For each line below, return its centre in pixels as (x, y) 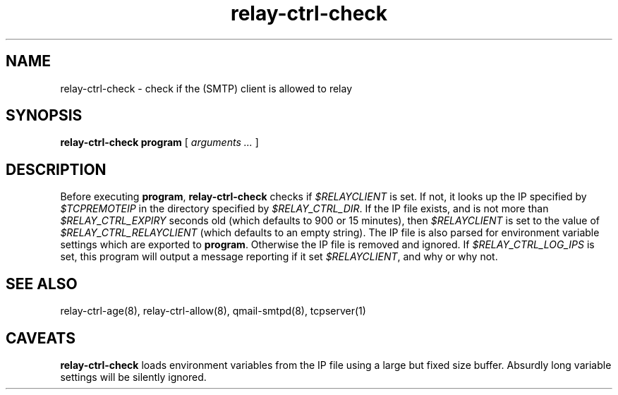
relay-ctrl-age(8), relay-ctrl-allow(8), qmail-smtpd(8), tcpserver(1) (213, 311)
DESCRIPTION (56, 169)
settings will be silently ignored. (133, 377)
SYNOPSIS (44, 116)
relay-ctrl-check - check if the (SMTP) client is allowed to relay (206, 88)
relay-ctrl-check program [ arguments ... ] (159, 142)
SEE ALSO (42, 284)
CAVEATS (41, 338)
